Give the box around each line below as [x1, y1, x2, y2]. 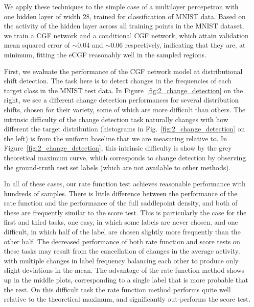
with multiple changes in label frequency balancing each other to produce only [4, 255, 239, 265]
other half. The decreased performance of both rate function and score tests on [4, 236, 240, 246]
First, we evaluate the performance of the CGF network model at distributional [4, 66, 243, 76]
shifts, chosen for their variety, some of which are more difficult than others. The [4, 104, 246, 114]
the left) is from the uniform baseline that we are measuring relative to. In [4, 133, 227, 143]
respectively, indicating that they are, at [125, 40, 246, 50]
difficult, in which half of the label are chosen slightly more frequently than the [4, 227, 241, 237]
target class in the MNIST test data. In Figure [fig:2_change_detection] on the [4, 85, 243, 95]
